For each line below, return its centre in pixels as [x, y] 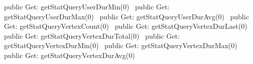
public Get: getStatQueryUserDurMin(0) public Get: [87, 6]
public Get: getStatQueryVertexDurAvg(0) [70, 55]
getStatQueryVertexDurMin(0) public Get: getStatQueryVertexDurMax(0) [121, 45]
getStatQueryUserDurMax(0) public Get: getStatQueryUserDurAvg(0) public [126, 16]
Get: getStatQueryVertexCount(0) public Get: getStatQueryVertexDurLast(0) [126, 26]
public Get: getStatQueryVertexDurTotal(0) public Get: [92, 35]
